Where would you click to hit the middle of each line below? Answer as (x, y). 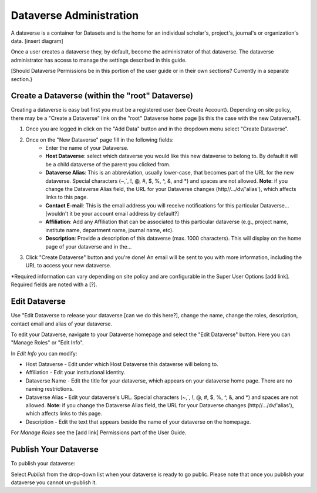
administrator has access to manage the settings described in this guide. (99, 60)
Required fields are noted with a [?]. (54, 284)
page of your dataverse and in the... (89, 246)
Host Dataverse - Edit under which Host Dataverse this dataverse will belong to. (122, 364)
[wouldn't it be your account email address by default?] (112, 214)
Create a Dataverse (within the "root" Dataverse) (102, 96)
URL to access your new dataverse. (68, 266)
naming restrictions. (50, 389)
